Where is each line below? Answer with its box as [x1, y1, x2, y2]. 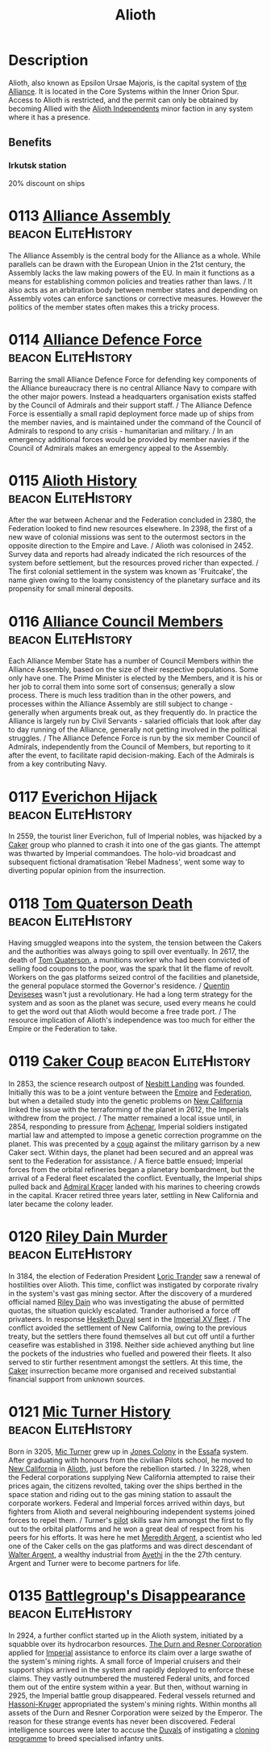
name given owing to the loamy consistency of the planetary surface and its [8, 576, 261, 585]
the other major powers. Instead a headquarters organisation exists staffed [8, 391, 256, 401]
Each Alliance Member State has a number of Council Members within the [8, 656, 254, 666]
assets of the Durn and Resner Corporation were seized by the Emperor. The [8, 1708, 263, 1717]
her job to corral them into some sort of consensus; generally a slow [8, 681, 236, 692]
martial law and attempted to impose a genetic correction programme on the [8, 1130, 262, 1141]
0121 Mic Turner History [8, 1403, 171, 1421]
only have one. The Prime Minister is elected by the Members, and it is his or [8, 673, 263, 683]
